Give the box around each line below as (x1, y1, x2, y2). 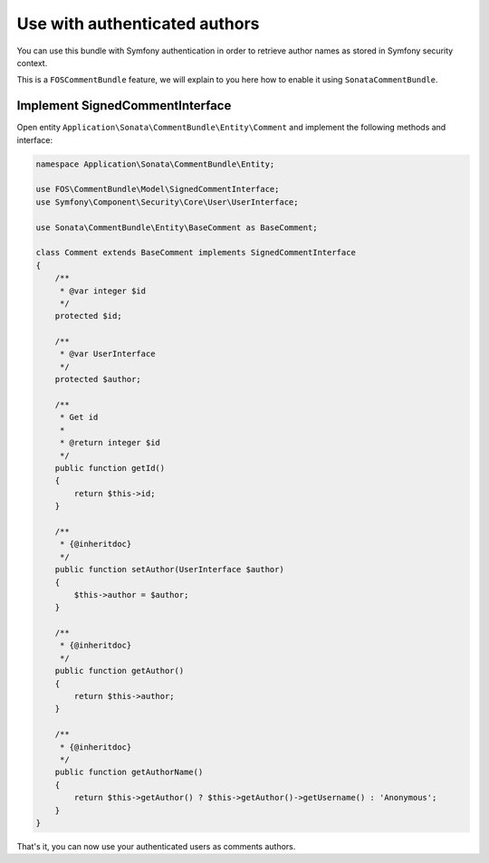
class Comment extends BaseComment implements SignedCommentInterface (35, 247, 357, 258)
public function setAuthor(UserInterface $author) (54, 564, 284, 575)
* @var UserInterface (59, 349, 156, 360)
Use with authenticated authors (16, 14, 260, 34)
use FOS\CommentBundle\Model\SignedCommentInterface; (35, 184, 280, 195)
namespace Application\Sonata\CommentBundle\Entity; (35, 158, 275, 169)
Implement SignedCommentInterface (16, 98, 232, 113)
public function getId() (54, 463, 166, 473)
